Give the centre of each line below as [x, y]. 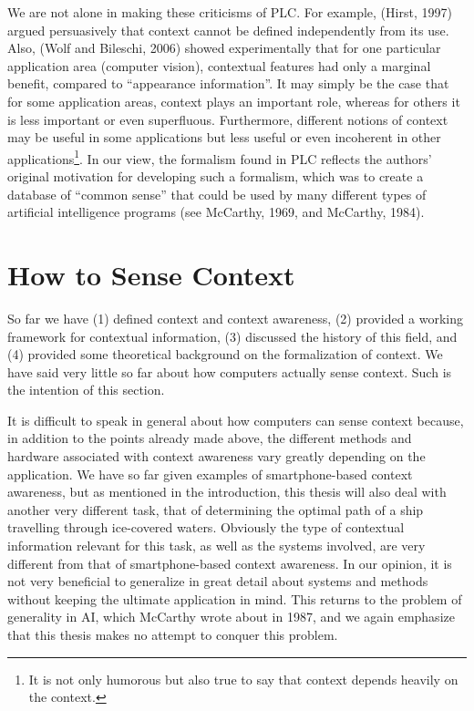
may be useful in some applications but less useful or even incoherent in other [224, 137]
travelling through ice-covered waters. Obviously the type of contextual [206, 527]
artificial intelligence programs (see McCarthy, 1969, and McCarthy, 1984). [216, 212]
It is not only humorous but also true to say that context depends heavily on [243, 679]
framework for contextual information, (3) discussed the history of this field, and [232, 336]
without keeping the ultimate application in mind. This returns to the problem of [235, 598]
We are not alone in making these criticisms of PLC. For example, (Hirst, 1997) [230, 12]
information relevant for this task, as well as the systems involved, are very [216, 546]
